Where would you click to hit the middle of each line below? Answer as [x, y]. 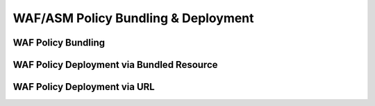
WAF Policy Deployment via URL [84, 87]
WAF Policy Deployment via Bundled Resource [115, 65]
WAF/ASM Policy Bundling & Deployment [133, 18]
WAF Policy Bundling [59, 43]
